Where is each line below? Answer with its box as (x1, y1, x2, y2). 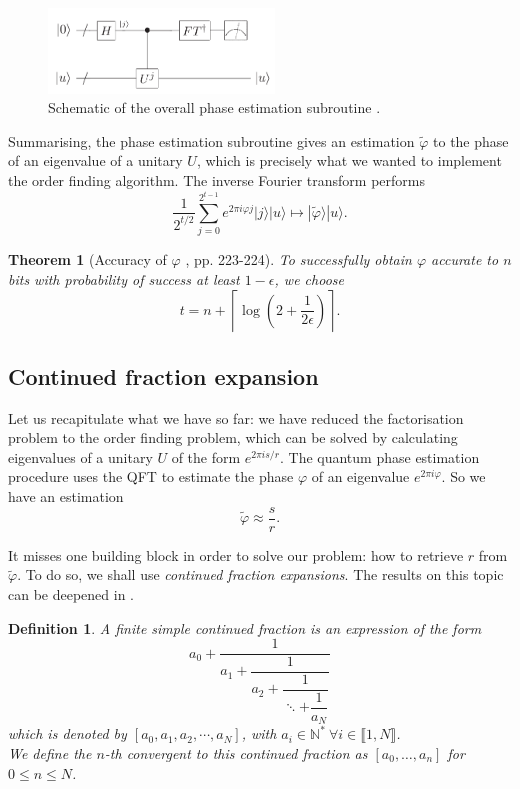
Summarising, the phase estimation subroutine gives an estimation (8, 130, 415, 151)
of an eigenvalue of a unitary (8, 150, 183, 171)
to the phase (433, 130, 509, 151)
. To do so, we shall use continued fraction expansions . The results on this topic (17, 564, 504, 585)
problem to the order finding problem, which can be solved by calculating (8, 427, 458, 448)
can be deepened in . (8, 583, 135, 604)
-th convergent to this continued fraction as (104, 742, 368, 763)
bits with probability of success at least (8, 268, 240, 289)
